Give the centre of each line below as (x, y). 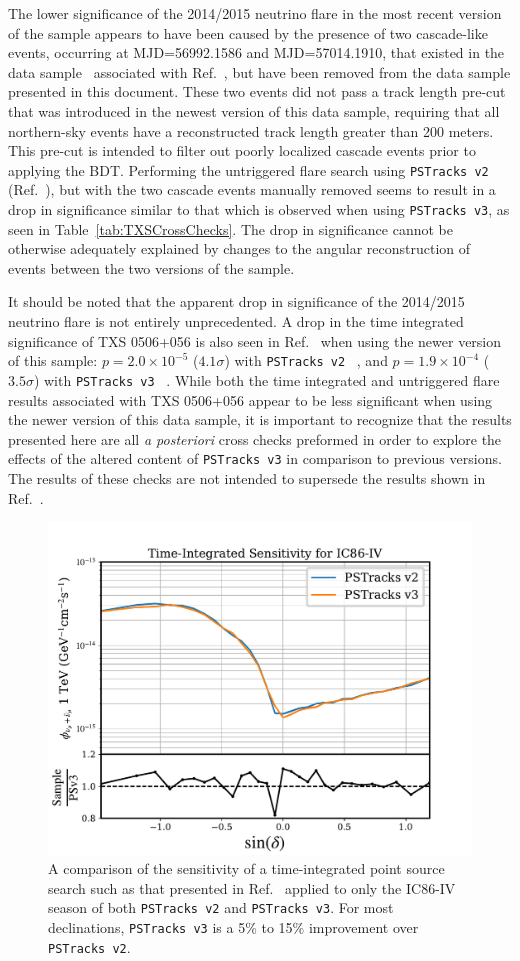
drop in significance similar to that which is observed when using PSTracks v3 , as (259, 209)
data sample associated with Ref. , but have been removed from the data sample (259, 71)
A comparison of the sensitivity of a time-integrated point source (246, 868)
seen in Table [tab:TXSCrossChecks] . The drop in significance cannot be (230, 228)
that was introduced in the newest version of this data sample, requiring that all (254, 110)
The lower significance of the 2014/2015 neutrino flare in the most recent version (255, 13)
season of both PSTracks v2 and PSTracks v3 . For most (221, 907)
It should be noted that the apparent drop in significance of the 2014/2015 (236, 301)
